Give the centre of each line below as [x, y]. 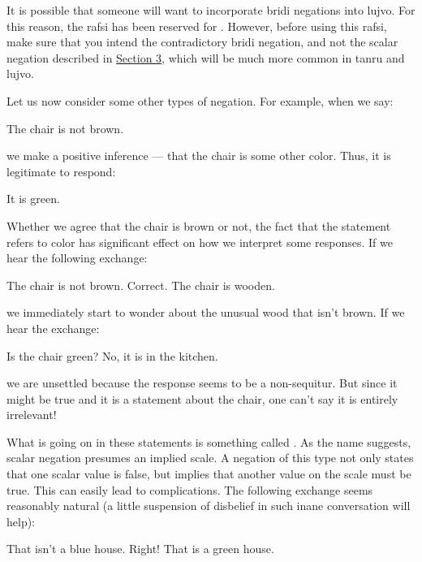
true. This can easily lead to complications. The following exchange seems [190, 489]
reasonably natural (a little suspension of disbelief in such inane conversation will [209, 506]
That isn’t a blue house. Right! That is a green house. [140, 549]
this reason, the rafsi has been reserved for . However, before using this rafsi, [197, 26]
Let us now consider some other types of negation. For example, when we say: [200, 100]
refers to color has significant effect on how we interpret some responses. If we [200, 242]
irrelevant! [32, 415]
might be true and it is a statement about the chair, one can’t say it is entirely [202, 398]
